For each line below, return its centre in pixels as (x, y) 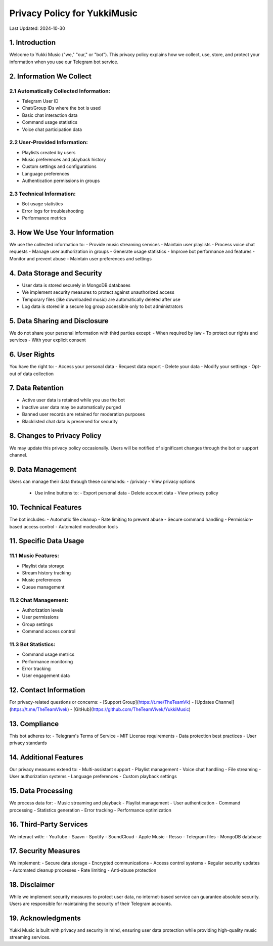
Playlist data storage (43, 566)
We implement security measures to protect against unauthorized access (98, 292)
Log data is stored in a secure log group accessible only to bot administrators (102, 306)
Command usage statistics (50, 122)
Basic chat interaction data (50, 115)
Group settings (37, 624)
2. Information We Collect (51, 76)
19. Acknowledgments (45, 918)
